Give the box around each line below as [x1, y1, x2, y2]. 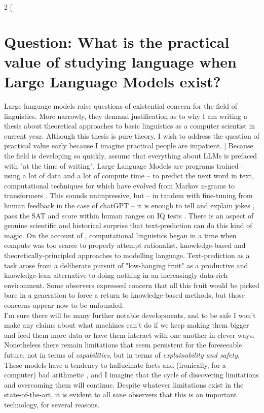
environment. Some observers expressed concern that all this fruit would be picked [4, 279, 259, 290]
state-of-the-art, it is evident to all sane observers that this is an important [4, 389, 237, 400]
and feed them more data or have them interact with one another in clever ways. [4, 329, 255, 340]
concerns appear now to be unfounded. [4, 299, 124, 310]
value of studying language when [4, 51, 237, 72]
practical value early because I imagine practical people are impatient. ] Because [4, 140, 253, 151]
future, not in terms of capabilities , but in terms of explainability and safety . [4, 349, 240, 360]
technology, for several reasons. [4, 399, 100, 409]
